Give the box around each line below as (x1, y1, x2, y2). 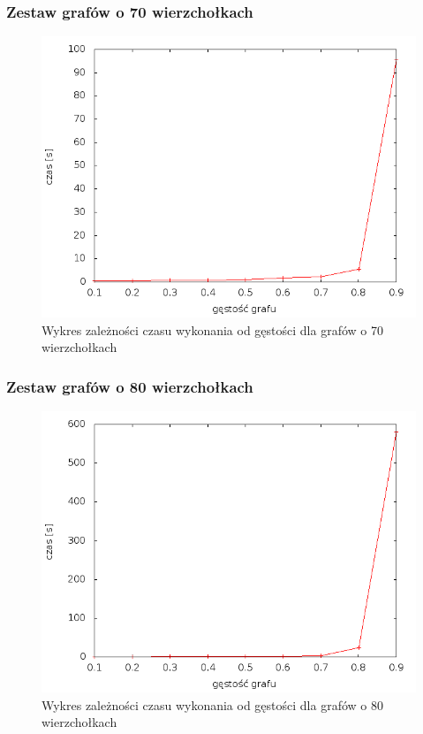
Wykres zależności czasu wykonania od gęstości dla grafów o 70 (42, 320, 383, 339)
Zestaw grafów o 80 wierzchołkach (6, 375, 253, 397)
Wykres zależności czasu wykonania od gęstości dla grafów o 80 (42, 695, 383, 714)
